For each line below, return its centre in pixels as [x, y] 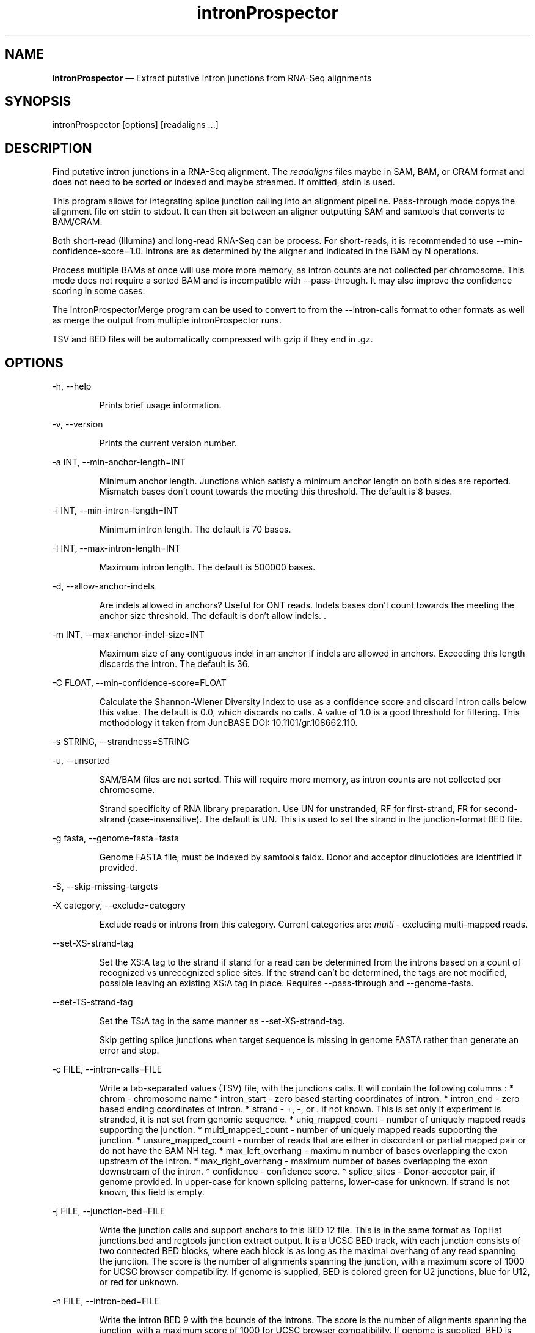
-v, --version [78, 424]
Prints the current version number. [168, 443]
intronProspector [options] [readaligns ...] [135, 125]
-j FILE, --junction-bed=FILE [109, 1211]
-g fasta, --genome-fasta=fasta [115, 838]
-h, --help [72, 386]
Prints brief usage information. [160, 405]
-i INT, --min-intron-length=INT [115, 511]
